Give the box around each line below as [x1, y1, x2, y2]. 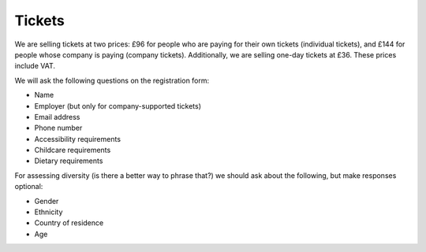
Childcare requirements [34, 146, 111, 155]
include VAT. [14, 61, 55, 71]
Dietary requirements [34, 156, 103, 165]
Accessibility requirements [34, 134, 121, 143]
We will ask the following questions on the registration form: [14, 76, 210, 85]
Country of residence [34, 218, 104, 228]
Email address [34, 112, 80, 121]
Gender [34, 196, 59, 206]
